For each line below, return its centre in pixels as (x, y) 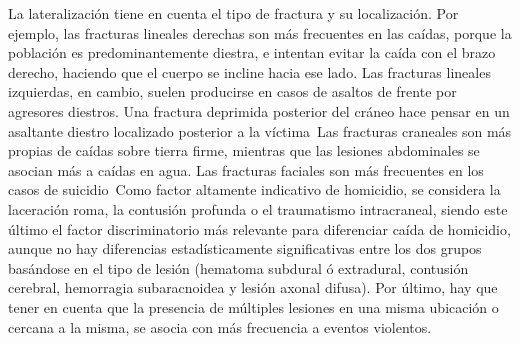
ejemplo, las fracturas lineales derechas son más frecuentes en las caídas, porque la (260, 32)
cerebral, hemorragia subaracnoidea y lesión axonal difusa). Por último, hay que (253, 287)
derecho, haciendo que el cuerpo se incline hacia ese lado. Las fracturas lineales (249, 71)
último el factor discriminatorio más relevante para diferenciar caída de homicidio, (259, 228)
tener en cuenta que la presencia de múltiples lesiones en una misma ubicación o (253, 306)
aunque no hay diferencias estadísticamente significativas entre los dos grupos (245, 248)
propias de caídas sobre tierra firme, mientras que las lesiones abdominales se (244, 150)
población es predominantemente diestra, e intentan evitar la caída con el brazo (252, 52)
